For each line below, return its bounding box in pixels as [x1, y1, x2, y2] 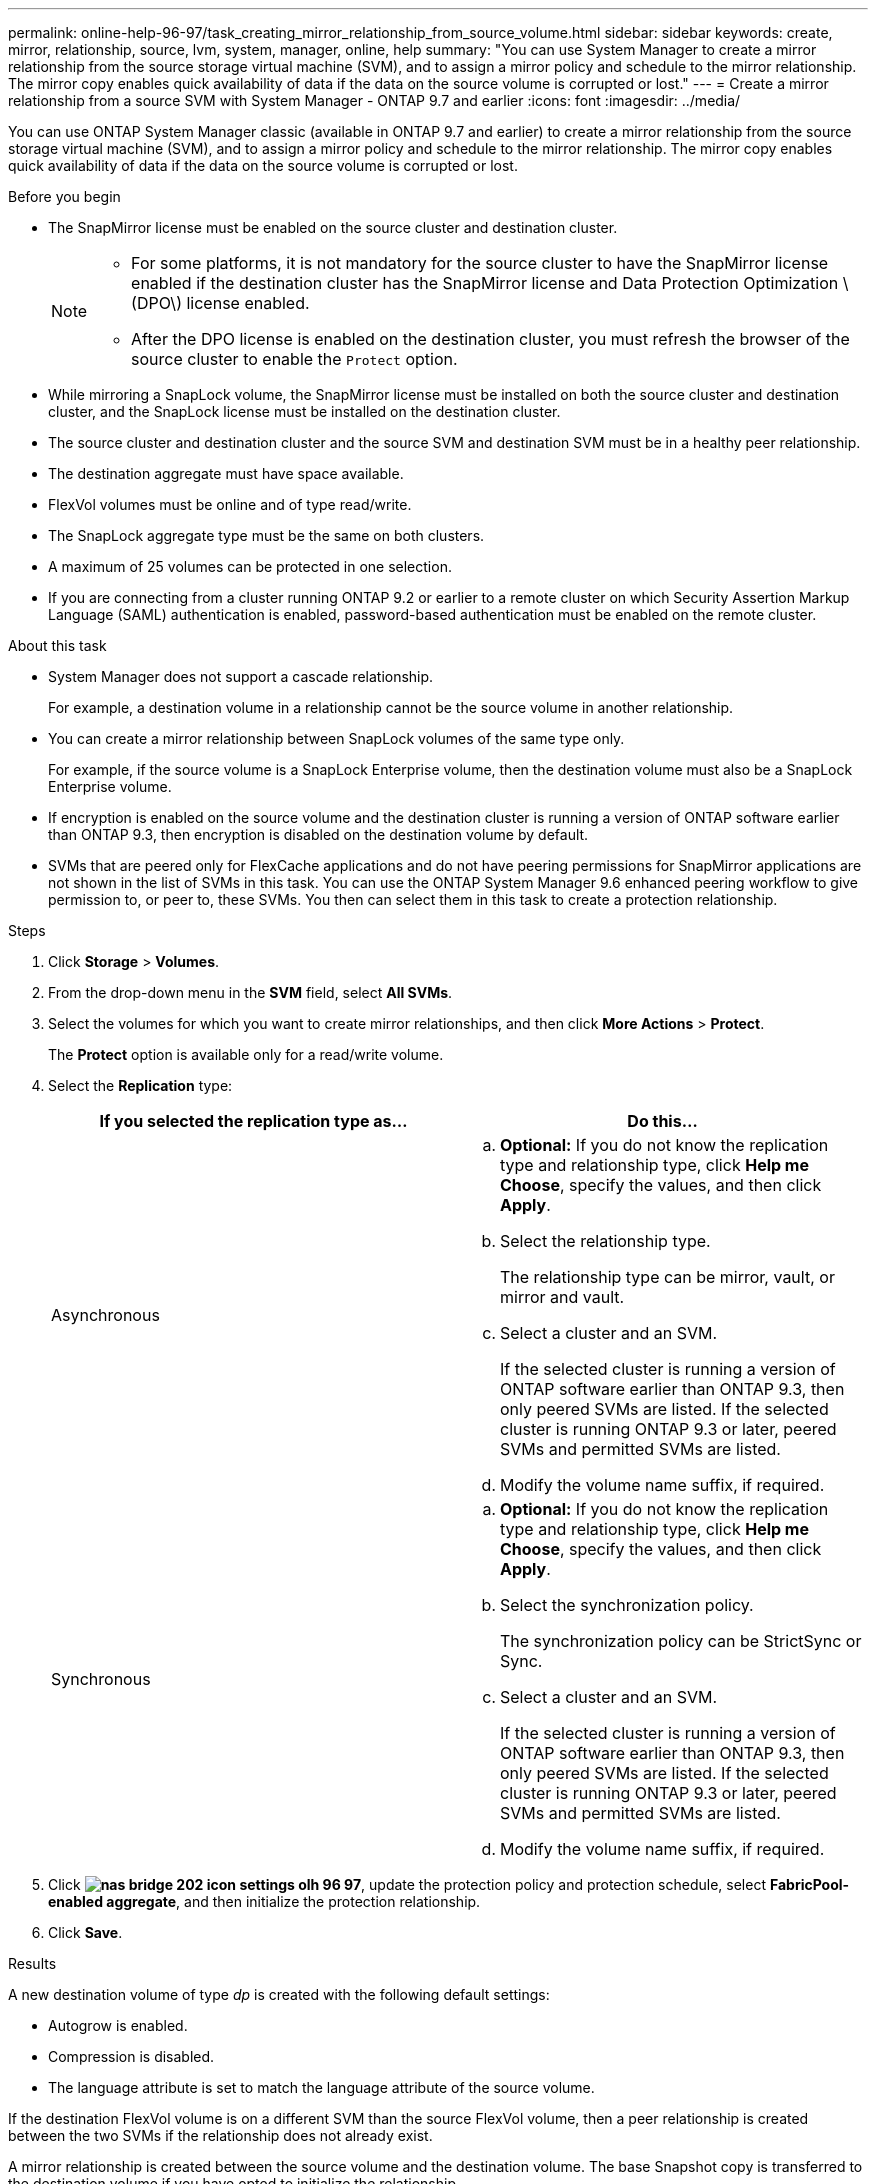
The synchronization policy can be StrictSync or [500, 1631, 862, 1651]
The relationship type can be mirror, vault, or [500, 1267, 835, 1287]
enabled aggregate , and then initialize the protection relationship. [48, 1893, 481, 1910]
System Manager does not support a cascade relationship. [48, 668, 434, 685]
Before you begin [8, 188, 121, 205]
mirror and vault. [500, 1287, 625, 1307]
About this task [8, 637, 107, 654]
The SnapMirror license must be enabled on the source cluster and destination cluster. [48, 219, 618, 236]
